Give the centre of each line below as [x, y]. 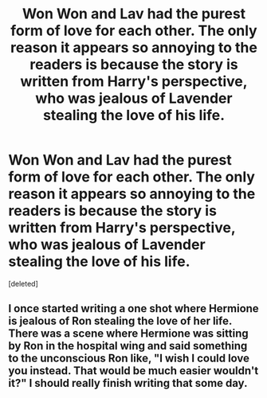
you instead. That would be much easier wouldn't [133, 371]
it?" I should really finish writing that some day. [128, 383]
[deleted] [23, 283]
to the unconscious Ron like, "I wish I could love [129, 359]
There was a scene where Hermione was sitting [128, 334]
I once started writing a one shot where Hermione [133, 308]
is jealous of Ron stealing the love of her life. [120, 321]
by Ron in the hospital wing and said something [128, 346]
